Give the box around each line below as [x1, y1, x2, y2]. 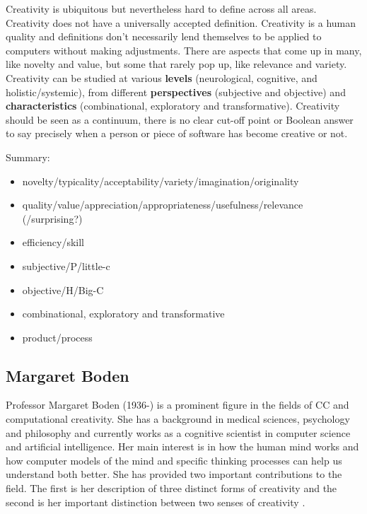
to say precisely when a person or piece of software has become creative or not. [6, 126, 348, 141]
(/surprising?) [22, 211, 83, 226]
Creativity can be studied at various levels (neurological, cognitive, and [6, 70, 318, 85]
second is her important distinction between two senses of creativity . [6, 494, 305, 509]
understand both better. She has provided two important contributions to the [6, 467, 342, 481]
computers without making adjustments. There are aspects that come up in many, [6, 42, 362, 57]
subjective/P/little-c [22, 258, 110, 273]
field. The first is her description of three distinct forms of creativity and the [6, 481, 337, 496]
